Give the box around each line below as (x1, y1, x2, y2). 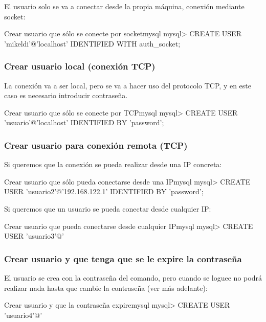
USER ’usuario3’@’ (4, 231, 64, 241)
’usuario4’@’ (4, 309, 42, 320)
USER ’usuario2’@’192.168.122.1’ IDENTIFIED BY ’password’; (4, 186, 204, 197)
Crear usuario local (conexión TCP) (4, 60, 156, 73)
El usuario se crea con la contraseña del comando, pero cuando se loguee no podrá (4, 272, 262, 283)
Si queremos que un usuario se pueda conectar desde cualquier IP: (4, 203, 211, 214)
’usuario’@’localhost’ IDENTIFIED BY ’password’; (4, 117, 164, 128)
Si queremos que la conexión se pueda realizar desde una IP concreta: (4, 159, 222, 170)
